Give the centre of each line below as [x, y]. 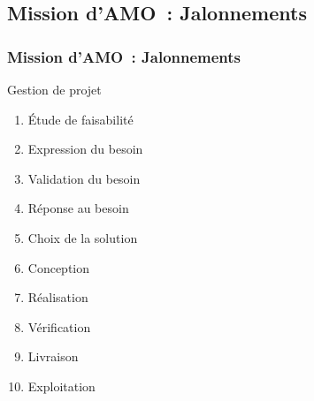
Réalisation [58, 297]
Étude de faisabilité [80, 119]
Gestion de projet [54, 89]
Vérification [59, 326]
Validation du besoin [84, 178]
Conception [59, 267]
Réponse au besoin [78, 208]
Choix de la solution [83, 237]
